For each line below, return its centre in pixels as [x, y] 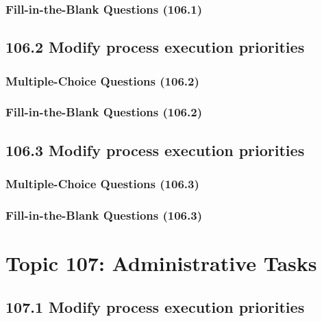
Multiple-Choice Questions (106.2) [102, 80]
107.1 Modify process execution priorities [155, 306]
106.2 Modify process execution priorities [155, 47]
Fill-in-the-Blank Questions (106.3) [104, 215]
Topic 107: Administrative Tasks [161, 262]
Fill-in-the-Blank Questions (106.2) [104, 112]
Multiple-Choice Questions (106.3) [102, 184]
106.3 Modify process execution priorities [155, 150]
